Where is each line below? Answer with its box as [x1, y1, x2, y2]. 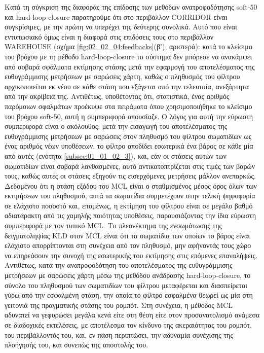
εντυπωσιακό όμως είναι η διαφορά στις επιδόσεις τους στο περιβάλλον [5, 31, 214, 42]
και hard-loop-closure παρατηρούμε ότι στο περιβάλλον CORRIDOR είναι [5, 11, 228, 22]
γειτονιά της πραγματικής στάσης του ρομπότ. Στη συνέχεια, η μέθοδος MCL [5, 299, 233, 310]
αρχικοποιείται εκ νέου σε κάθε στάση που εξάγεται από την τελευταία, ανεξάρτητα [5, 81, 249, 91]
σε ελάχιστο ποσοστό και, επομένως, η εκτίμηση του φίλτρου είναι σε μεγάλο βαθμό [5, 200, 253, 210]
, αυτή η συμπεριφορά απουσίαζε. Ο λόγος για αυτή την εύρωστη [60, 111, 253, 121]
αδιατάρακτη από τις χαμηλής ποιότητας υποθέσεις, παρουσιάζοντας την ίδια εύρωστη [5, 210, 256, 221]
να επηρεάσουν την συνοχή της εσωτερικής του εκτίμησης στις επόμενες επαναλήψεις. [5, 250, 257, 260]
